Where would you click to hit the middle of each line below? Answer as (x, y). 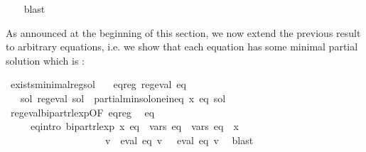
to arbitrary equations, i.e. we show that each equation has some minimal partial (182, 47)
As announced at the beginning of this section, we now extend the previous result (183, 32)
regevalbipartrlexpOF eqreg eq (82, 112)
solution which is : (45, 60)
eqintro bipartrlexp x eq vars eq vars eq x (134, 126)
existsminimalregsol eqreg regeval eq (98, 84)
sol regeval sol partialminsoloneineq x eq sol (123, 98)
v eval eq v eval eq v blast (179, 140)
